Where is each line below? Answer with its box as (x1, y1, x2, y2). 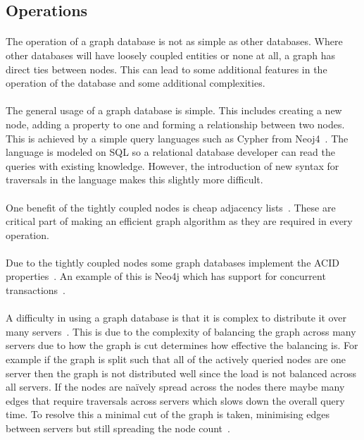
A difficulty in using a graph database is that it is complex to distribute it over (6, 310, 346, 325)
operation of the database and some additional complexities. (6, 75, 265, 90)
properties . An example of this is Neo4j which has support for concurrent (6, 269, 326, 283)
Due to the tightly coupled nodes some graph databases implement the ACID (6, 255, 339, 269)
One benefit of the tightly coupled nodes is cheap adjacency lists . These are (6, 200, 336, 214)
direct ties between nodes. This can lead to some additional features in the (6, 61, 327, 76)
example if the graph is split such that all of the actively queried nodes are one (6, 352, 346, 367)
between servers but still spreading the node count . (6, 421, 230, 435)
